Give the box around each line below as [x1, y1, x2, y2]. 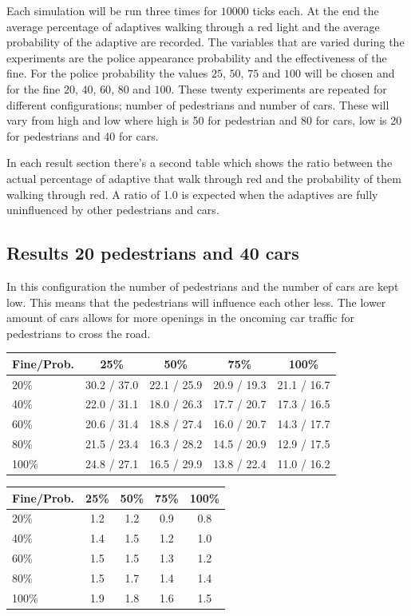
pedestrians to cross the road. [6, 324, 151, 341]
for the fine [6, 80, 61, 97]
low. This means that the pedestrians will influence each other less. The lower [6, 293, 386, 310]
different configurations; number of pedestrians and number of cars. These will [6, 96, 389, 113]
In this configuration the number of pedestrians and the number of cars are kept [6, 277, 399, 294]
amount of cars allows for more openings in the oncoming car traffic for [6, 309, 355, 326]
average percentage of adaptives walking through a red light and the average [6, 18, 380, 34]
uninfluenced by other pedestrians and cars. [6, 201, 219, 218]
